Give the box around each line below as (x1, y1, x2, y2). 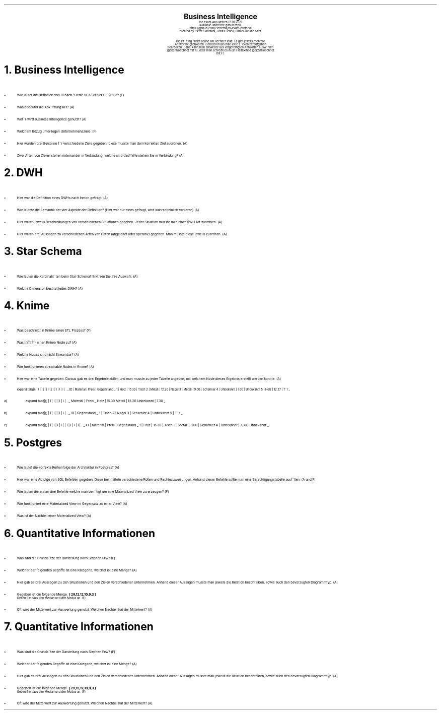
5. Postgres (4, 436, 62, 449)
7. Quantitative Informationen (4, 620, 154, 633)
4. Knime (4, 299, 50, 312)
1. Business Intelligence (4, 63, 124, 77)
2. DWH (4, 166, 43, 179)
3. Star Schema (4, 245, 82, 258)
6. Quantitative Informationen (4, 527, 156, 540)
